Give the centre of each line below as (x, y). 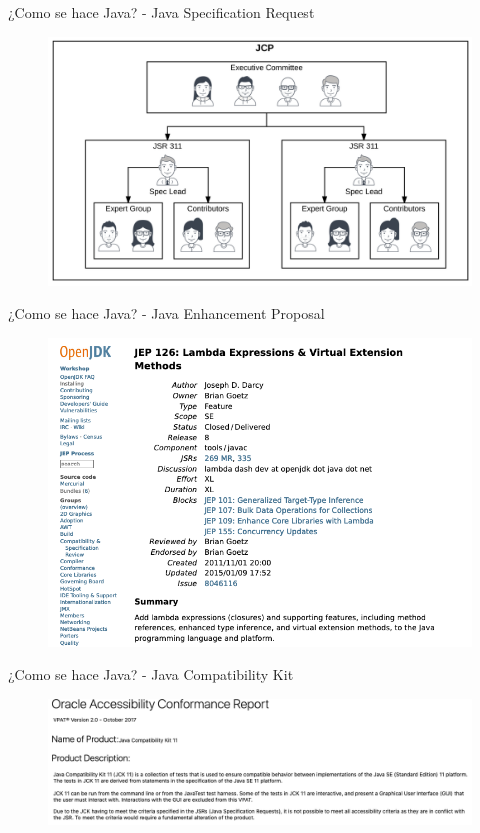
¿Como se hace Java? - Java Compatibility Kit (151, 674)
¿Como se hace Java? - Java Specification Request (161, 12)
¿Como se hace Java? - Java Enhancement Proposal (166, 313)
